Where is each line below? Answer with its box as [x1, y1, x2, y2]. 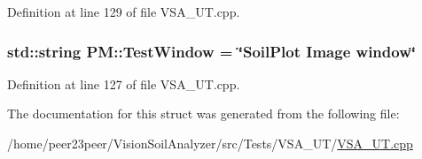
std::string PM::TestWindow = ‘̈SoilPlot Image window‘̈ [7, 40, 416, 62]
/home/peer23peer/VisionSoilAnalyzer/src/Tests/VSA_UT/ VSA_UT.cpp [7, 134, 413, 152]
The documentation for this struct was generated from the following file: [7, 104, 400, 123]
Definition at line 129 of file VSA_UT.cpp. [7, 3, 240, 20]
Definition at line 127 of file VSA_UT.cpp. [7, 74, 240, 93]
